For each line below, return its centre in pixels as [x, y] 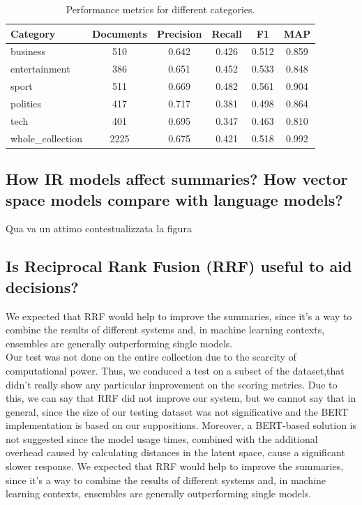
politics [26, 103]
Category [33, 33]
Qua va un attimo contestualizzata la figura [99, 228]
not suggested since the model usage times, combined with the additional [162, 438]
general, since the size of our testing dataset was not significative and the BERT [177, 411]
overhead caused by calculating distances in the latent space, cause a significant [175, 452]
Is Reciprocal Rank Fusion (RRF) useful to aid [179, 266]
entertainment [40, 69]
